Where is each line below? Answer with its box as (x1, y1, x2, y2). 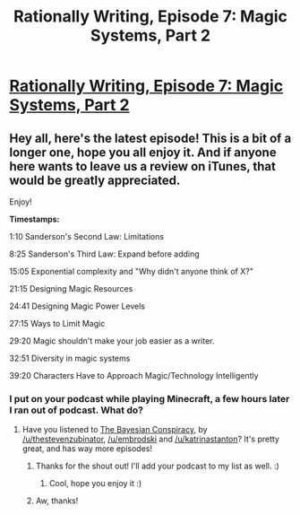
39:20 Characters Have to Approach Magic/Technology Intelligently (9, 371, 259, 380)
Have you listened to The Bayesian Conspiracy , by (21, 424, 208, 435)
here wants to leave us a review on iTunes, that (9, 159, 276, 174)
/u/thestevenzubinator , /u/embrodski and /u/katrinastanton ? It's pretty (21, 433, 280, 445)
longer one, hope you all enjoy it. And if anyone (9, 144, 277, 160)
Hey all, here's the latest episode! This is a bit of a (9, 130, 292, 145)
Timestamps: (9, 214, 60, 224)
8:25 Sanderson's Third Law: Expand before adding (9, 249, 200, 259)
